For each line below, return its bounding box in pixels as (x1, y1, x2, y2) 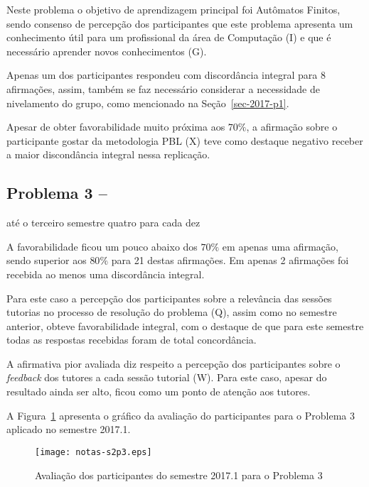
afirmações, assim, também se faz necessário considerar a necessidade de (6, 81, 320, 96)
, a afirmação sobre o (246, 119, 338, 134)
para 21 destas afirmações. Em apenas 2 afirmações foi (111, 253, 349, 268)
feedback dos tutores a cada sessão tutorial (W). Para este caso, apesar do (6, 370, 327, 385)
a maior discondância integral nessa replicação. (6, 147, 210, 162)
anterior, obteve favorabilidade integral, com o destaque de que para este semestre (6, 318, 364, 333)
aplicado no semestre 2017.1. (6, 422, 131, 437)
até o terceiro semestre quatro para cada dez (6, 215, 200, 230)
